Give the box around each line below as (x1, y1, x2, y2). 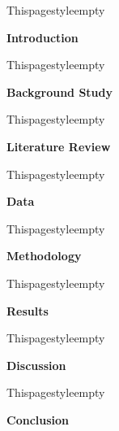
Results (6, 302, 49, 319)
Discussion (6, 356, 66, 373)
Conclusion (6, 411, 70, 428)
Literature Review (6, 137, 111, 155)
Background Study (6, 83, 113, 100)
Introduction (6, 28, 79, 46)
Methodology (6, 247, 82, 264)
